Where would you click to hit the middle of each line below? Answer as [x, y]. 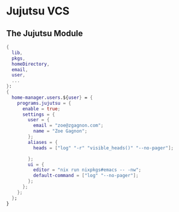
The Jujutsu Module [45, 33]
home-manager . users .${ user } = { [52, 98]
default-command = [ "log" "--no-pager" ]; [86, 176]
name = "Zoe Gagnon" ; [60, 131]
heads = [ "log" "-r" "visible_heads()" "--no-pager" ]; [103, 148]
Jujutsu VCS [38, 11]
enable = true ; [41, 109]
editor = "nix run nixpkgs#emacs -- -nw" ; [87, 170]
